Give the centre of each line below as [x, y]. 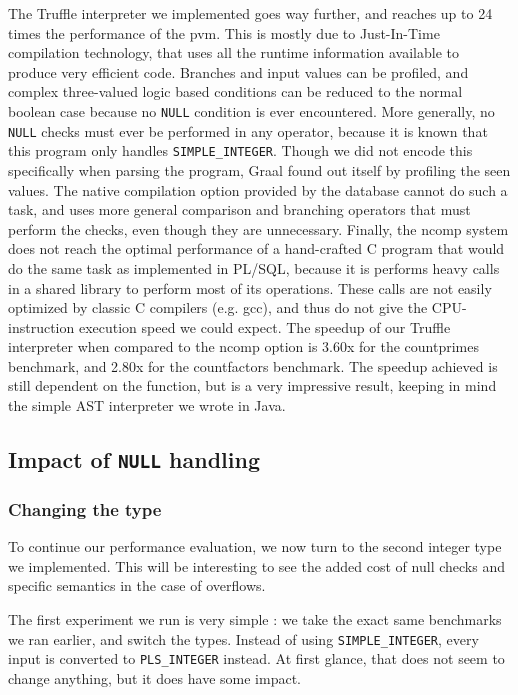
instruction [41, 326]
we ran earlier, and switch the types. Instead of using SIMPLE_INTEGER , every [243, 638]
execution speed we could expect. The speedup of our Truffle [264, 326]
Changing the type [85, 508]
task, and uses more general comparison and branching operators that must [239, 209]
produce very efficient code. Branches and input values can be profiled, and [238, 71]
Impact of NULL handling [134, 459]
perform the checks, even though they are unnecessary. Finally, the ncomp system [258, 228]
